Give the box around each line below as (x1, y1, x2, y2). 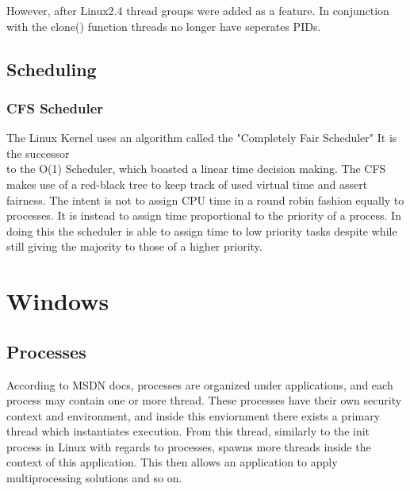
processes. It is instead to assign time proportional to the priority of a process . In (6, 207, 401, 224)
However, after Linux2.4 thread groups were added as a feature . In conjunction (6, 2, 389, 18)
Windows (6, 285, 109, 317)
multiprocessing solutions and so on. (6, 470, 182, 486)
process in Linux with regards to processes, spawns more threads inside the (6, 438, 371, 455)
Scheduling (6, 56, 97, 81)
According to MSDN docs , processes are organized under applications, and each (6, 376, 393, 393)
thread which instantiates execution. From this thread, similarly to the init (6, 423, 370, 439)
